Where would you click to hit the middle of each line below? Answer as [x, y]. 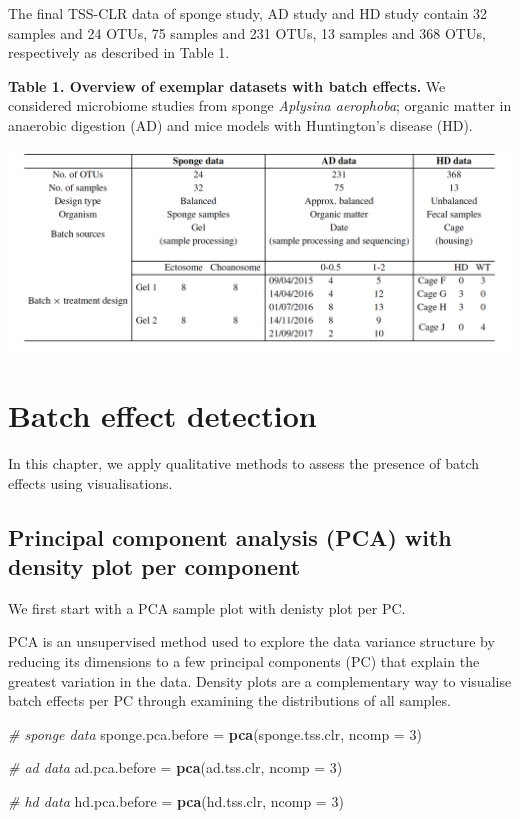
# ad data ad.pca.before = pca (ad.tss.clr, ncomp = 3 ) [175, 767]
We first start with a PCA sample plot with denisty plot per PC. [207, 607]
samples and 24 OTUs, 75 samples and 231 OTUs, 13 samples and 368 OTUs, [247, 32]
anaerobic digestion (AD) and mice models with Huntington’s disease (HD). [240, 124]
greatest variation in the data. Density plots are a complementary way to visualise [260, 680]
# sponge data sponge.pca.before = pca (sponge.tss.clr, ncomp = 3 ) [215, 733]
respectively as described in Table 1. [119, 52]
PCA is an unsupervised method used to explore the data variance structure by [251, 641]
